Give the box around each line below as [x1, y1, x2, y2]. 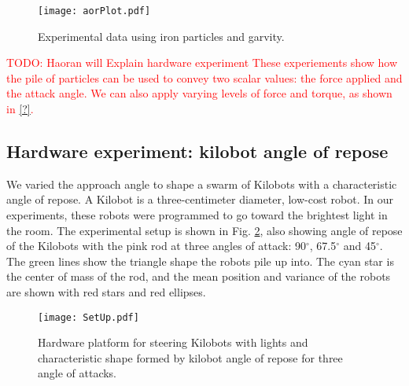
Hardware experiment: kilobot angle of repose [6, 139, 389, 164]
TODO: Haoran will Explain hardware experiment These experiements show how [6, 54, 398, 71]
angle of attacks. [38, 365, 117, 381]
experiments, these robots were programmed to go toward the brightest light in [6, 207, 388, 223]
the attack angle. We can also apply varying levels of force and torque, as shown [6, 85, 392, 101]
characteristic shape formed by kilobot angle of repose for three [38, 349, 343, 366]
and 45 [343, 237, 376, 254]
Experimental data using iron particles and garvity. [38, 28, 285, 44]
